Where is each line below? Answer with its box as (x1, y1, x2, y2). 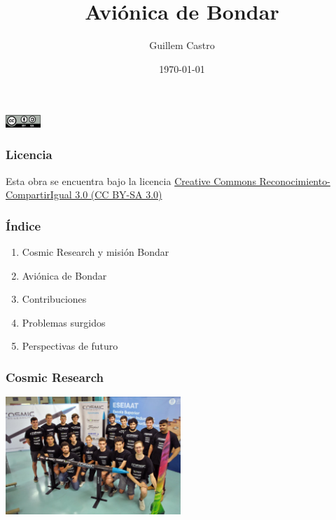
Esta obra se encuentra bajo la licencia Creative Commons (6, 173, 256, 188)
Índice (6, 217, 41, 234)
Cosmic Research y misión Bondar (22, 245, 169, 259)
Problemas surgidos (22, 315, 106, 329)
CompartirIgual (6, 187, 72, 202)
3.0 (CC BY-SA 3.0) (75, 187, 162, 202)
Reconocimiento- (259, 173, 330, 188)
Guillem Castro (149, 38, 215, 53)
